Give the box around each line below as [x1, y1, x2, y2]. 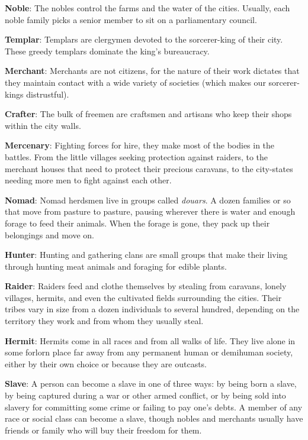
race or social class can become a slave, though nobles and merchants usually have [5, 412, 303, 425]
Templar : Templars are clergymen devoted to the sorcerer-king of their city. [5, 33, 283, 46]
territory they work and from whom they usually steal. [5, 315, 204, 327]
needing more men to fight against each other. [5, 174, 172, 186]
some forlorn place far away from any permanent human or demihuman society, [5, 346, 293, 358]
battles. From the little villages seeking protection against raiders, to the [5, 150, 268, 163]
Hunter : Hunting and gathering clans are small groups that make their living [5, 248, 288, 261]
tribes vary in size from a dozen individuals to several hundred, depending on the [5, 303, 300, 315]
